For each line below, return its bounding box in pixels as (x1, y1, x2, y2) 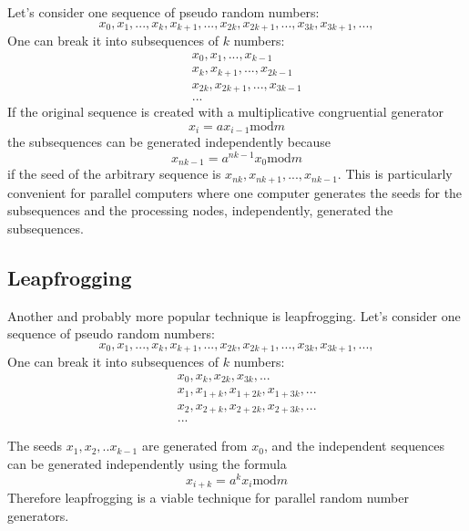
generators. (7, 505, 69, 525)
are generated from (141, 436, 248, 455)
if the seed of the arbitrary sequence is (7, 164, 221, 183)
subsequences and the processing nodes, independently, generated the (7, 201, 393, 220)
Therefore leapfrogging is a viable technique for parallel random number (7, 488, 409, 507)
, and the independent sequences (263, 436, 444, 455)
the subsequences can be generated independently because (7, 132, 331, 151)
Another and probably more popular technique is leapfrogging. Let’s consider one (7, 306, 461, 325)
